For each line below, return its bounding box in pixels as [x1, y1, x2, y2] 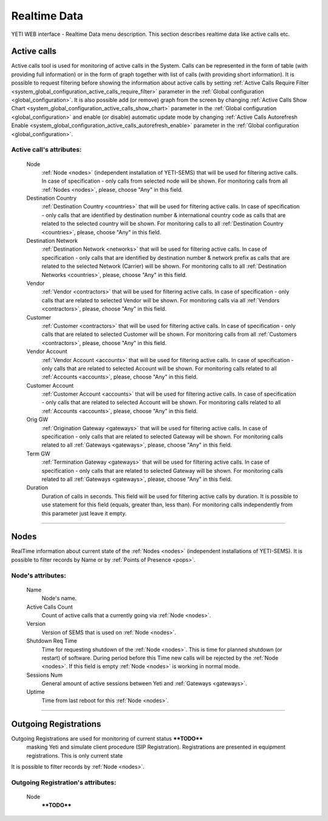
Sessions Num [26, 671, 63, 679]
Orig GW [26, 416, 49, 423]
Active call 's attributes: [11, 145, 82, 154]
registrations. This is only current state [26, 752, 123, 759]
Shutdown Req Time [26, 637, 77, 645]
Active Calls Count [26, 603, 73, 610]
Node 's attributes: [11, 571, 66, 579]
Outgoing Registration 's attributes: [11, 778, 117, 786]
